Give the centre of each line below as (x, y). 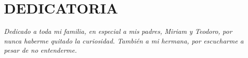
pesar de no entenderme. (41, 50)
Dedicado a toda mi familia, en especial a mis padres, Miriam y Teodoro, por (118, 31)
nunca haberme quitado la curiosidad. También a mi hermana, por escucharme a (124, 40)
